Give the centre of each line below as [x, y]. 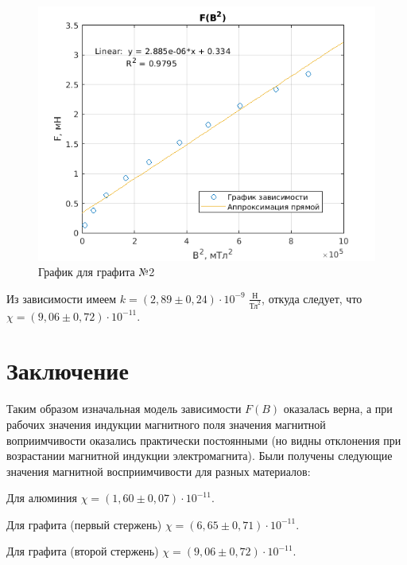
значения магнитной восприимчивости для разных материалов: [159, 471]
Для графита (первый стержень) [84, 524]
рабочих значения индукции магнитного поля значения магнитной [166, 424]
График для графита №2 [97, 272]
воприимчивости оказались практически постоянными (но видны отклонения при [204, 440]
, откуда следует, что [312, 298]
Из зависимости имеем [62, 298]
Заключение [68, 370]
